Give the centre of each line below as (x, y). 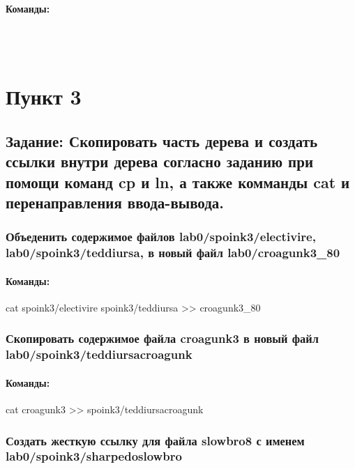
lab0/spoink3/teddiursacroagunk (99, 354)
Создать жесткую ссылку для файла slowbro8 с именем (155, 440)
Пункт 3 (44, 97)
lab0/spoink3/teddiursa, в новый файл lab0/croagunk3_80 (173, 253)
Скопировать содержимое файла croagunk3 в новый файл (162, 338)
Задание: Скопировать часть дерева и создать (162, 140)
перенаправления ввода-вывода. (115, 202)
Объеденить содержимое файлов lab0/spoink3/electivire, (161, 237)
